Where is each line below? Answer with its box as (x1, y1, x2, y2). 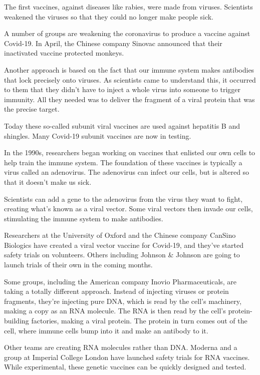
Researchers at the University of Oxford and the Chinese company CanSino (4, 230, 236, 240)
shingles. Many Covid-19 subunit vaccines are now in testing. (4, 130, 191, 141)
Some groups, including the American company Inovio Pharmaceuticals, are (4, 276, 237, 286)
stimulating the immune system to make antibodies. (4, 213, 163, 223)
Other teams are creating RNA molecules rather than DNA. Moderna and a (4, 342, 237, 352)
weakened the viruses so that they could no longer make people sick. (4, 11, 214, 22)
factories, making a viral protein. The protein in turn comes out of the (31, 315, 247, 326)
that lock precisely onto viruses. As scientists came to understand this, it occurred (4, 74, 256, 85)
